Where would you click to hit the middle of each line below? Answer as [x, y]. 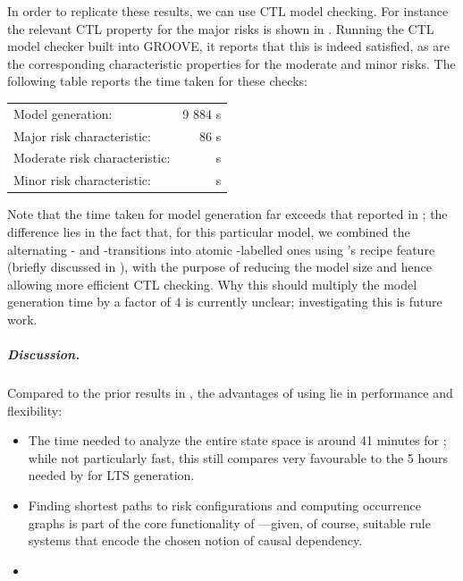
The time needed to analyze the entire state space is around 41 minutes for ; [237, 440]
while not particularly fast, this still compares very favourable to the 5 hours [238, 457]
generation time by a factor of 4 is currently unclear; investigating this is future [225, 302]
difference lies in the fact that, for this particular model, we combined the [209, 231]
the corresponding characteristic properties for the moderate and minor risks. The [231, 63]
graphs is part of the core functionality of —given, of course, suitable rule [229, 522]
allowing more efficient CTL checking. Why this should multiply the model [212, 284]
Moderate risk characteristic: [92, 158]
